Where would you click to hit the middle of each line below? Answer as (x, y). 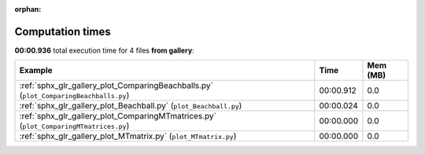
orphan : (28, 9)
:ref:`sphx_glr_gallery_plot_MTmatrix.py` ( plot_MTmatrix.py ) (128, 136)
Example (36, 71)
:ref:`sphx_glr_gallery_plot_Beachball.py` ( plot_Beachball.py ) (131, 106)
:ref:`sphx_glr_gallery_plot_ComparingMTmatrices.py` (118, 116)
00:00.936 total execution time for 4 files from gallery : (104, 50)
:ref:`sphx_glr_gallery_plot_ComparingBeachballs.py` (116, 86)
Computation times (63, 31)
